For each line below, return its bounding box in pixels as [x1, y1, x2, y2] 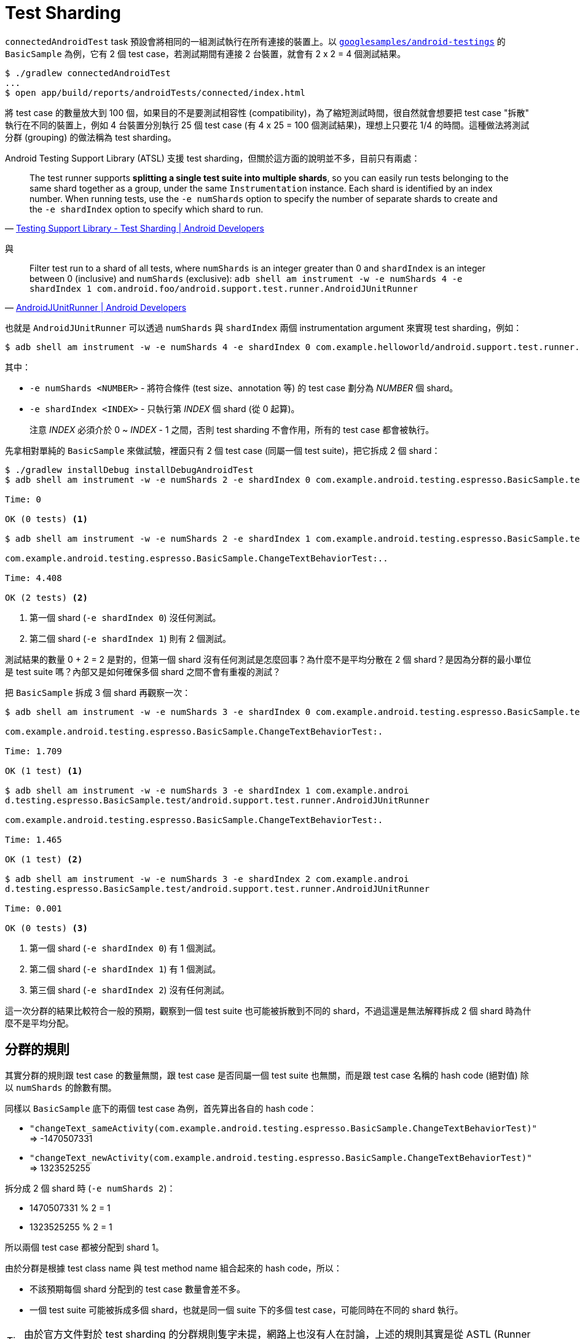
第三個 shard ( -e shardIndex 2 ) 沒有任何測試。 [29, 984, 230, 995]
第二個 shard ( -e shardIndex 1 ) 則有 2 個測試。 [29, 633, 232, 644]
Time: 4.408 [5, 572, 62, 583]
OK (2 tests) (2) [5, 592, 88, 603]
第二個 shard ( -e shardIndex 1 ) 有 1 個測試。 [29, 963, 221, 974]
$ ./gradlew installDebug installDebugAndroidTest [5, 464, 254, 475]
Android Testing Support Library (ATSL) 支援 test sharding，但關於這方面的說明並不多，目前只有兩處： [5, 152, 420, 163]
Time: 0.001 [5, 903, 62, 913]
